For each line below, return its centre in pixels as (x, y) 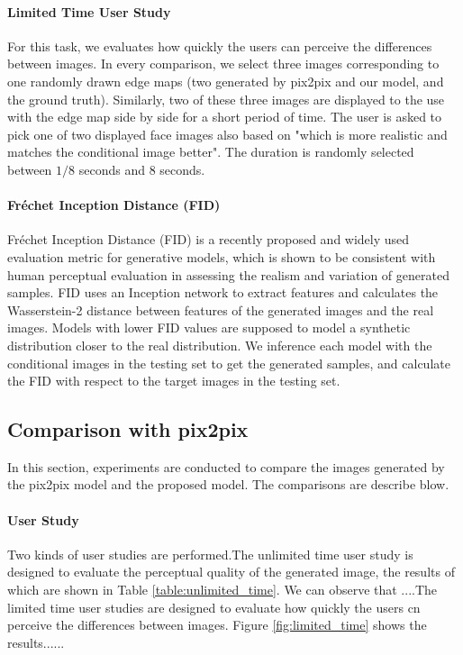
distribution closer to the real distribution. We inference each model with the (220, 345)
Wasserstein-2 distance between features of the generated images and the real (221, 309)
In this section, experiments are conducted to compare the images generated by (226, 466)
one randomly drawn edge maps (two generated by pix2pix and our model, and (226, 81)
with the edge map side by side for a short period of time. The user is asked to (225, 117)
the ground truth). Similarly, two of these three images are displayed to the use (226, 99)
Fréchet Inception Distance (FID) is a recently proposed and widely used (209, 239)
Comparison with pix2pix (128, 429)
